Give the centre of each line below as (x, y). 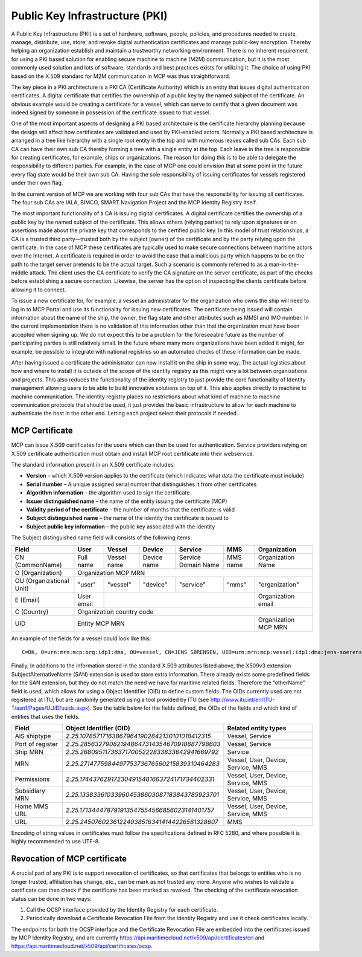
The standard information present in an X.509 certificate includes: (93, 465)
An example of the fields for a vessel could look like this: (81, 638)
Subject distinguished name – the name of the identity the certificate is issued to (128, 518)
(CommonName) (38, 565)
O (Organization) (39, 573)
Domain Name (199, 565)
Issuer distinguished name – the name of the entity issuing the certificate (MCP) (127, 501)
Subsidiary (30, 791)
